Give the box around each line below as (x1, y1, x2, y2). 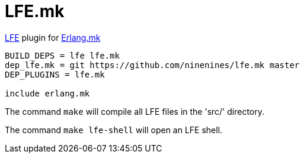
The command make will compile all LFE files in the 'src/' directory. (5, 106, 265, 117)
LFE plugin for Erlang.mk (5, 32, 101, 43)
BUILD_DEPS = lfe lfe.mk (5, 50, 120, 60)
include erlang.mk (5, 88, 90, 98)
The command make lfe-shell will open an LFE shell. (5, 124, 223, 135)
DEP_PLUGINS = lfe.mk (5, 69, 105, 79)
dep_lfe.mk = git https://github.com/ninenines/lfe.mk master (5, 60, 300, 70)
